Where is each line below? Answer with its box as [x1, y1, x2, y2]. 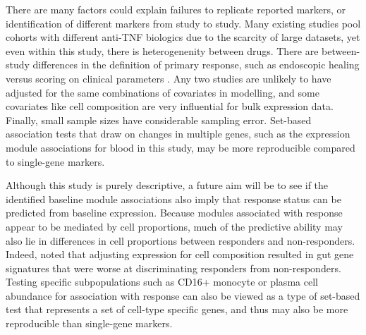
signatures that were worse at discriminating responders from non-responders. [6, 260, 341, 275]
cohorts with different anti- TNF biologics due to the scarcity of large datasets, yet [6, 30, 360, 44]
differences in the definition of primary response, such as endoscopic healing [32, 57, 360, 72]
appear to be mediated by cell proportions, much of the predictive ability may [6, 219, 343, 233]
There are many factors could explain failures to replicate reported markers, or [6, 2, 346, 16]
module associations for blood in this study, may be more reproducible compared [6, 140, 355, 154]
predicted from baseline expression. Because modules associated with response [6, 205, 343, 220]
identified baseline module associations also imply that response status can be [6, 191, 341, 206]
